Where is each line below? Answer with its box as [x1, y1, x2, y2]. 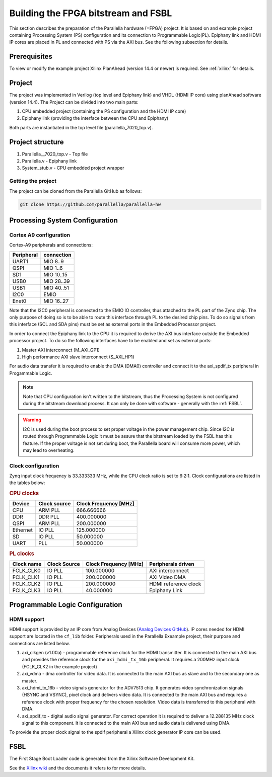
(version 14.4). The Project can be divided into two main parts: [9, 99, 139, 105]
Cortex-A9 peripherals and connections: [9, 242, 93, 248]
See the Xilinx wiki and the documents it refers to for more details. [9, 765, 146, 771]
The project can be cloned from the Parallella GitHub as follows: [9, 188, 142, 194]
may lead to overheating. [23, 447, 75, 453]
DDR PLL [38, 513, 60, 520]
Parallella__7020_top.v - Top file [22, 151, 88, 157]
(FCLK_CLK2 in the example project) [22, 663, 98, 669]
